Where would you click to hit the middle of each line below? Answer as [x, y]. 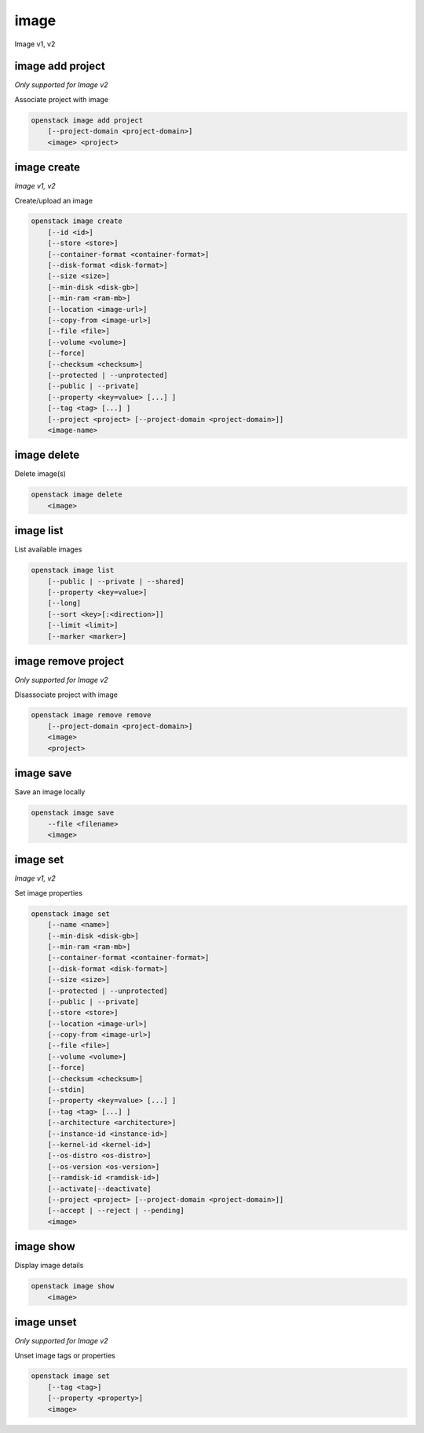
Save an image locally [50, 792]
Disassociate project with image [66, 695]
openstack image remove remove [91, 715]
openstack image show [73, 1286]
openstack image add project [87, 120]
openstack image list [73, 570]
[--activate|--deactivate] [100, 1189]
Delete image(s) [40, 474]
